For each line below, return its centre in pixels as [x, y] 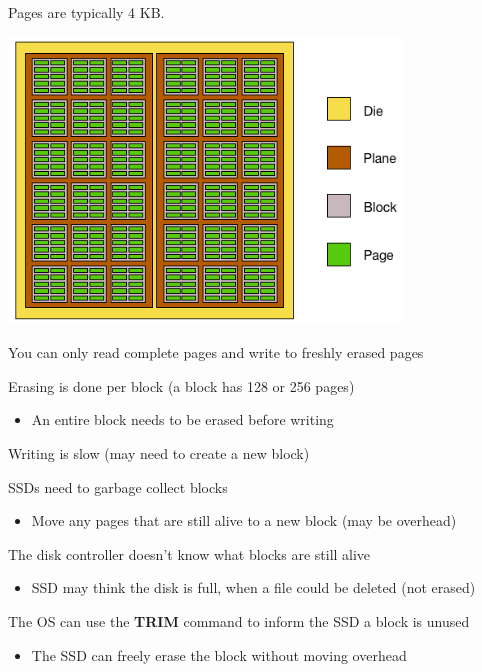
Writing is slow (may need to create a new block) [159, 452]
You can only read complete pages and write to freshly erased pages [216, 352]
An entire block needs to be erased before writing [182, 419]
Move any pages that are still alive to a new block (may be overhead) [244, 520]
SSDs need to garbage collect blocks [118, 486]
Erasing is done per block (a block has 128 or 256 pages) [181, 385]
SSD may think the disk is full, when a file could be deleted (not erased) [253, 587]
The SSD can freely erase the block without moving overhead [219, 654]
